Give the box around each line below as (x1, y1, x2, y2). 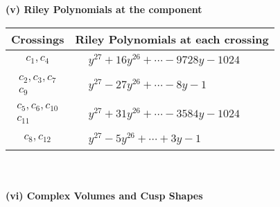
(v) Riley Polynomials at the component (6, 2, 202, 16)
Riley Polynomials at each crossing (75, 30, 269, 47)
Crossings (11, 30, 64, 47)
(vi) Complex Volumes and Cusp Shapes (6, 188, 203, 202)
